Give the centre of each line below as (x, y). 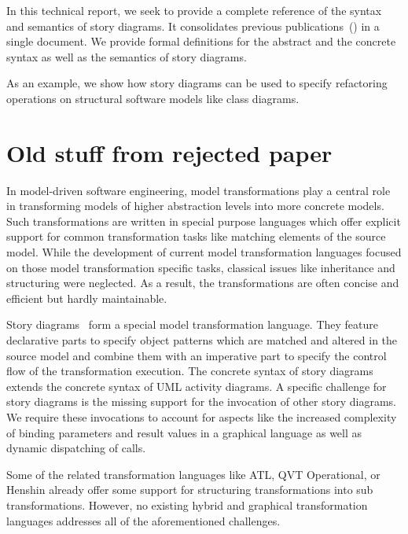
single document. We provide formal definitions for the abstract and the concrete (201, 41)
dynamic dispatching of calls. (76, 448)
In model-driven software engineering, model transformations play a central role (198, 190)
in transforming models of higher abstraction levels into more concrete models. (195, 206)
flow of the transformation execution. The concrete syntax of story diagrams (190, 371)
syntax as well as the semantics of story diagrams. (127, 56)
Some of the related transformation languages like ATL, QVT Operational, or (193, 474)
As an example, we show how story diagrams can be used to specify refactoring (197, 83)
